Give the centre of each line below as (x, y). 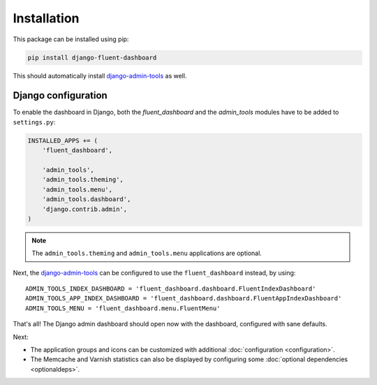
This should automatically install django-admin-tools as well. (100, 75)
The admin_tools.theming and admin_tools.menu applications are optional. (147, 253)
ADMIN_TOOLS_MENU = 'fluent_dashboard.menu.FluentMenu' (123, 308)
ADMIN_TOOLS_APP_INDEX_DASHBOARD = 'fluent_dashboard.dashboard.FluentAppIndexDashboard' (184, 298)
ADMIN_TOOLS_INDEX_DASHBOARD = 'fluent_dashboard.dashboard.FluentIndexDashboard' (171, 289)
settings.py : (34, 122)
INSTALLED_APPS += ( (62, 140)
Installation (46, 18)
